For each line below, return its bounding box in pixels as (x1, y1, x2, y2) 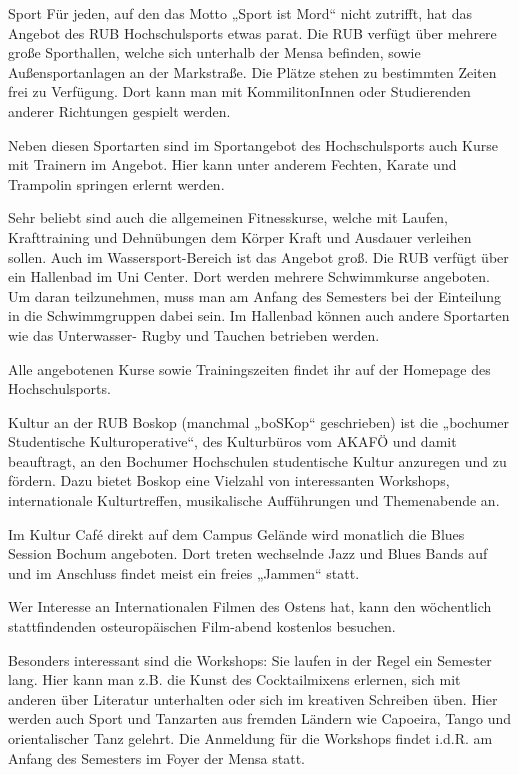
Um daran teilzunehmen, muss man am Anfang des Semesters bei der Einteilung (8, 285, 502, 306)
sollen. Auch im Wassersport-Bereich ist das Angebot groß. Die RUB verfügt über (8, 246, 509, 267)
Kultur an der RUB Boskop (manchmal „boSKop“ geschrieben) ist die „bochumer (8, 411, 510, 432)
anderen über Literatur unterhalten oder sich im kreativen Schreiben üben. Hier (8, 688, 498, 709)
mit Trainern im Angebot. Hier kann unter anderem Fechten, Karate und (8, 154, 457, 175)
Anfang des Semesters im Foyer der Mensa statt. (8, 747, 305, 768)
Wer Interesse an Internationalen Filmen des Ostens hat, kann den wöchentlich (8, 596, 492, 617)
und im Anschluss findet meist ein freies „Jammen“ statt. (8, 562, 360, 583)
